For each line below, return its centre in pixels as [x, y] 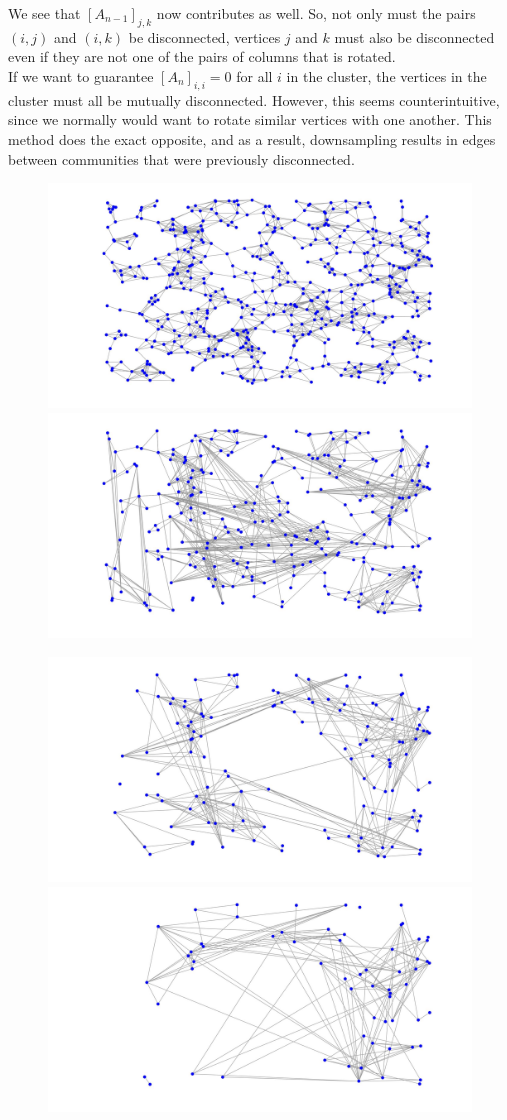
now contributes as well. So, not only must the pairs [316, 13]
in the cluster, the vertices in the [386, 75]
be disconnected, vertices [204, 36]
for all [254, 75]
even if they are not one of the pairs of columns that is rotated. [202, 56]
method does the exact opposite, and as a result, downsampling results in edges [252, 138]
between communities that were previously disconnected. [181, 158]
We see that [44, 13]
